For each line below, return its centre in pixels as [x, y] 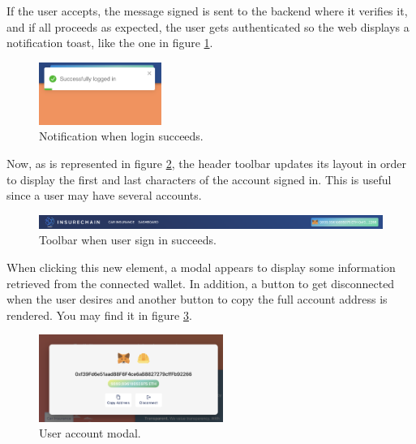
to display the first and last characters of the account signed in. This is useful [199, 179]
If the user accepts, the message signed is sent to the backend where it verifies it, [207, 11]
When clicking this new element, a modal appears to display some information [201, 267]
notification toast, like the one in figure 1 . [110, 43]
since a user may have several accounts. [104, 195]
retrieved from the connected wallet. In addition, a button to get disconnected [201, 283]
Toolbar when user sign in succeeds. [128, 240]
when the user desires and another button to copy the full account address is [197, 299]
